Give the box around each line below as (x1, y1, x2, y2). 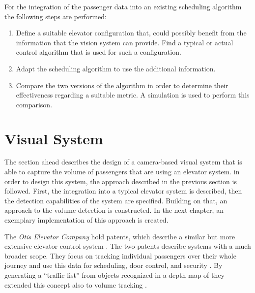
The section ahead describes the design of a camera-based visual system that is (4, 157, 242, 167)
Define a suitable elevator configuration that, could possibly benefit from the (16, 28, 247, 38)
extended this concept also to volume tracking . (4, 279, 147, 290)
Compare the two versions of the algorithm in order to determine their (16, 80, 228, 90)
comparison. (16, 99, 53, 109)
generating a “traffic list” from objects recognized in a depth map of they (4, 270, 225, 280)
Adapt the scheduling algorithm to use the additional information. (16, 63, 216, 73)
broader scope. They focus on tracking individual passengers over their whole (4, 250, 236, 260)
